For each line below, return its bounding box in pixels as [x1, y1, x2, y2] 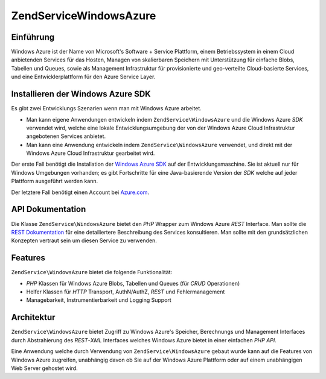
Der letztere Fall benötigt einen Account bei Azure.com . [11, 189, 150, 196]
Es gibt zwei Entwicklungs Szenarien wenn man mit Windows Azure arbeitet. [11, 105, 202, 112]
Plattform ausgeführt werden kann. [11, 178, 98, 185]
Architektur [11, 312, 56, 322]
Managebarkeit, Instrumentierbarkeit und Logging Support [26, 296, 171, 304]
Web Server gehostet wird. [11, 365, 78, 372]
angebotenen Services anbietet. [26, 133, 106, 140]
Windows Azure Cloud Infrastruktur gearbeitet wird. [26, 149, 155, 157]
